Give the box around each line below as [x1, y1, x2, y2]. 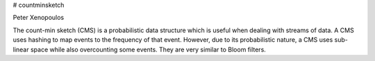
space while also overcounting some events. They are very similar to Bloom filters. [30, 45, 267, 53]
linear [12, 45, 29, 53]
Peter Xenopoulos [12, 14, 65, 22]
